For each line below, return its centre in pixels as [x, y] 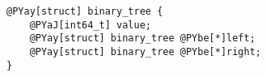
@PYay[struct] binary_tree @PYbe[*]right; [145, 51]
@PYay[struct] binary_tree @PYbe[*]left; [142, 38]
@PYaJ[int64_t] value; [90, 25]
